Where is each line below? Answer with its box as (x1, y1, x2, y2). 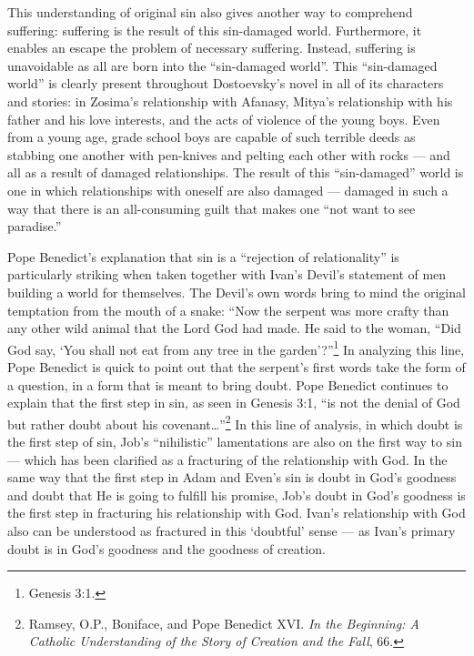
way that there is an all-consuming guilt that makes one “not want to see (7, 198, 416, 217)
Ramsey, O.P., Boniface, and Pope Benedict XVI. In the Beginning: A (28, 613, 419, 632)
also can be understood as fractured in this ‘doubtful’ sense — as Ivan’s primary (7, 520, 456, 540)
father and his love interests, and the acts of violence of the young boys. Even (7, 109, 440, 128)
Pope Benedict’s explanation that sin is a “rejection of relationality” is (7, 247, 399, 266)
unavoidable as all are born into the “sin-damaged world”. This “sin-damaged (7, 56, 438, 75)
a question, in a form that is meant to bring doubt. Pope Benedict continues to (7, 375, 449, 394)
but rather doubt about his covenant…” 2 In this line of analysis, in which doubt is (7, 411, 463, 433)
